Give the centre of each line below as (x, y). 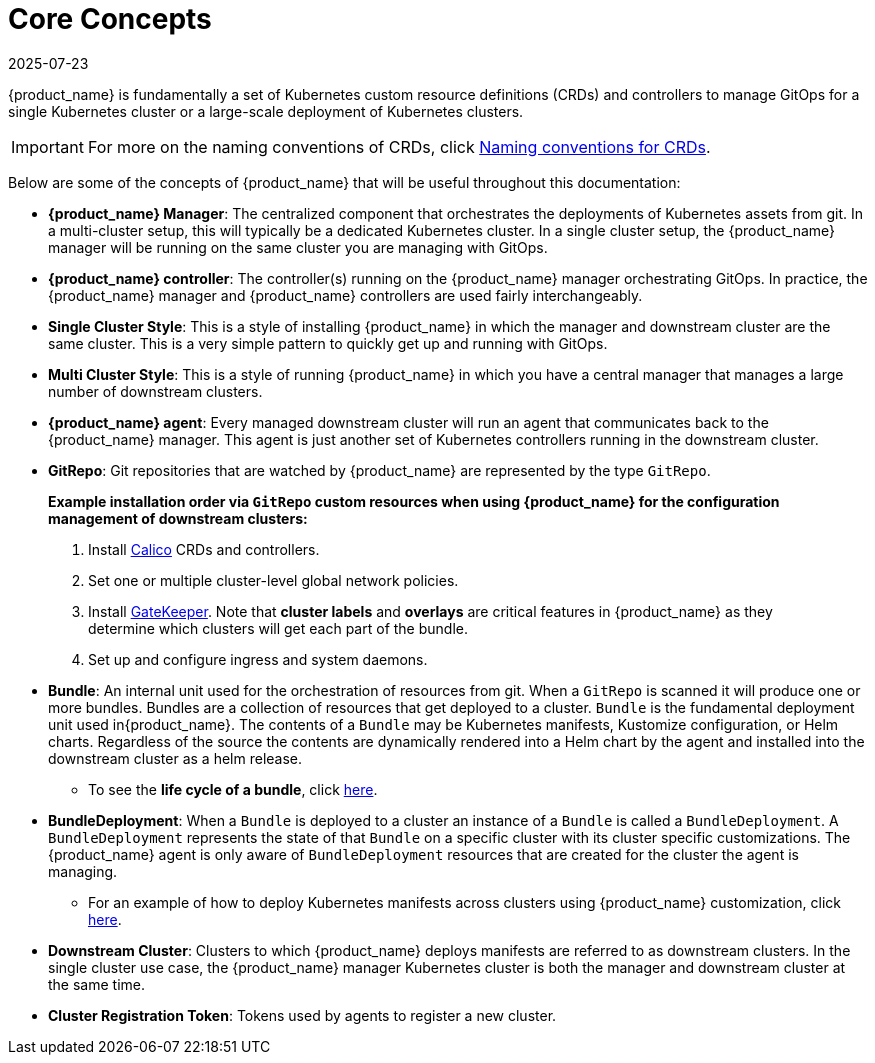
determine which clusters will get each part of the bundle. (278, 628)
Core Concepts (110, 19)
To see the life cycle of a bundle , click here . (233, 789)
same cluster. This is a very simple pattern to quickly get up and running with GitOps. (328, 343)
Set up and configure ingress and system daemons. (258, 659)
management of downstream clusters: (178, 518)
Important (47, 146)
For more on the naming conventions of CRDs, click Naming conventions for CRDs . (399, 146)
